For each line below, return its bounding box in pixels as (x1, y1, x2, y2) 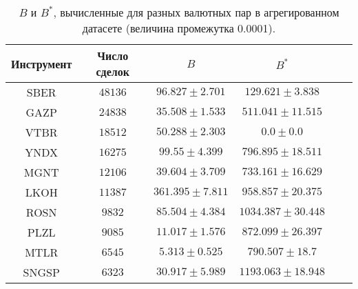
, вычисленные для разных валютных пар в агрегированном (53, 4, 339, 20)
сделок (96, 63, 129, 79)
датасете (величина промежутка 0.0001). (82, 20, 276, 36)
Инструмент (11, 55, 72, 72)
